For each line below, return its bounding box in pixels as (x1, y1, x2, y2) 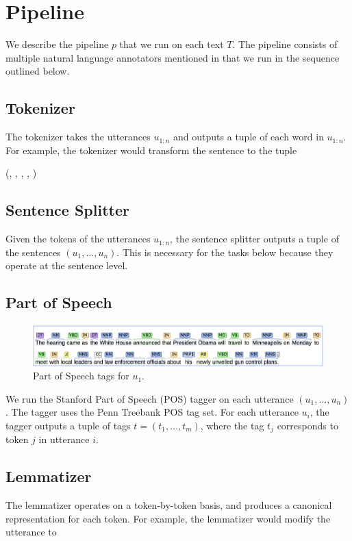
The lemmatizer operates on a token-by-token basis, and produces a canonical (5, 498, 332, 512)
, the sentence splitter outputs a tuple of (170, 231, 339, 246)
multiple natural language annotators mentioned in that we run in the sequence (5, 50, 340, 64)
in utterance (38, 432, 90, 446)
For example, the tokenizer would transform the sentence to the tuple (5, 142, 297, 157)
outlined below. (5, 64, 70, 78)
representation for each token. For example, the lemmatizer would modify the (5, 511, 331, 525)
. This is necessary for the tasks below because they (116, 244, 334, 259)
